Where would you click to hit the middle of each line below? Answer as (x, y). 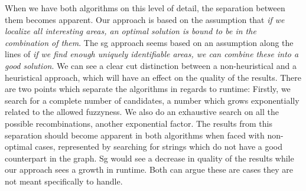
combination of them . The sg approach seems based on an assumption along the (149, 42)
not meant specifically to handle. (64, 181)
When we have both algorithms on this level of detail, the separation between (145, 8)
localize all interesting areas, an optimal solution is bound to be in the (131, 31)
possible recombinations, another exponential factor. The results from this (139, 123)
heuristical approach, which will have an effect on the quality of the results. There (153, 77)
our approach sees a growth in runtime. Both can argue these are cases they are (149, 169)
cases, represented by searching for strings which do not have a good (159, 146)
